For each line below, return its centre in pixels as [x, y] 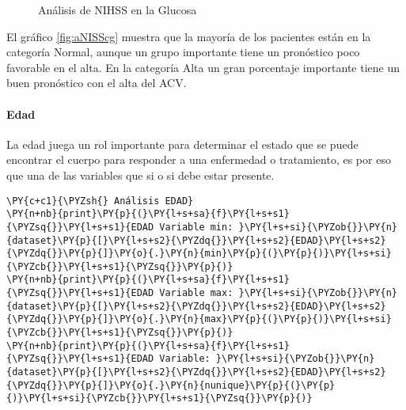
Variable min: [196, 227]
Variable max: [196, 293]
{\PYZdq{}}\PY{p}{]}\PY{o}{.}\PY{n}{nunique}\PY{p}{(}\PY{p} [171, 385]
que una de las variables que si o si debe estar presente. [140, 175]
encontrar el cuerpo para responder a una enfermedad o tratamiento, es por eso [199, 159]
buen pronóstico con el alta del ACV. [97, 83]
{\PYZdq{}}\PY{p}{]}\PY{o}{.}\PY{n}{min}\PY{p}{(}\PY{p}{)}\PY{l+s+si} [199, 254]
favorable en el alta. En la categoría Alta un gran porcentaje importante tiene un [203, 67]
